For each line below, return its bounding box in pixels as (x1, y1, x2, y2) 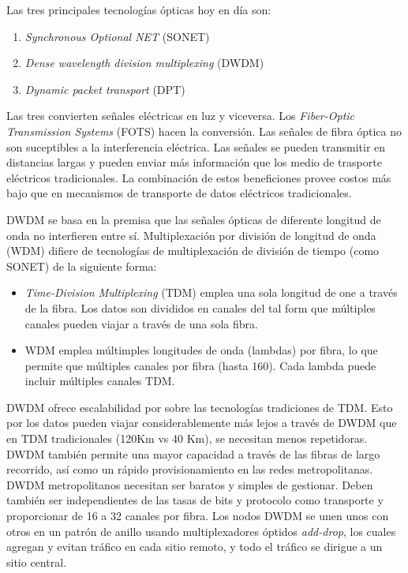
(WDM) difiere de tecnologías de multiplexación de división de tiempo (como (6, 242, 380, 259)
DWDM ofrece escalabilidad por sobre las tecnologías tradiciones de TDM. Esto (6, 399, 393, 415)
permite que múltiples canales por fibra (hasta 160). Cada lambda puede (24, 357, 376, 373)
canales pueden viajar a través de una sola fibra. (24, 315, 258, 331)
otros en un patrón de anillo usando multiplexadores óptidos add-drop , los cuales (6, 522, 396, 539)
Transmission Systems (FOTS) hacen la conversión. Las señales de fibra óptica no (6, 122, 402, 139)
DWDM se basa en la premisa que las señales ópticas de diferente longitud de (6, 211, 381, 227)
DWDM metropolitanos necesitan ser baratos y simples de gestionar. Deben (6, 476, 373, 492)
